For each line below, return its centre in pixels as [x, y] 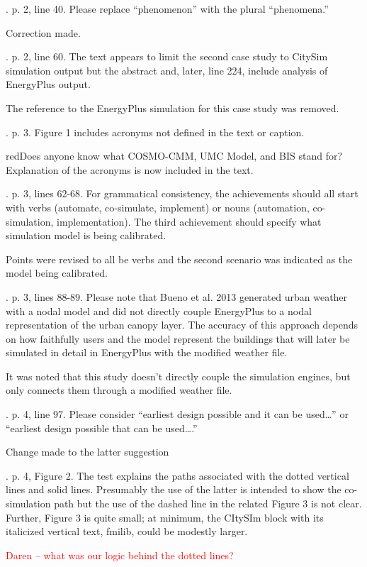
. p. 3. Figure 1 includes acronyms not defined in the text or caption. [155, 132]
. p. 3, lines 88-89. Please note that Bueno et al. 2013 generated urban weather [177, 296]
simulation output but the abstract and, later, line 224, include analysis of [167, 70]
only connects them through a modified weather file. [119, 390]
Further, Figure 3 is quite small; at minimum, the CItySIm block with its [165, 517]
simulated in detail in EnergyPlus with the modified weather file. [147, 352]
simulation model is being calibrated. [86, 235]
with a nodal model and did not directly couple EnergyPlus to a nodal [159, 310]
